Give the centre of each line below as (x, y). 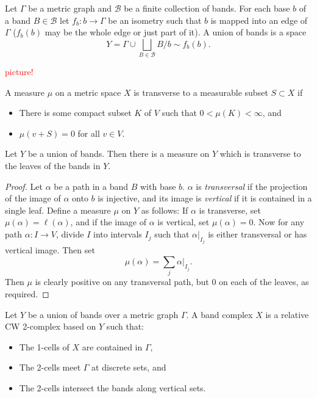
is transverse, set (230, 210)
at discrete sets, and (129, 367)
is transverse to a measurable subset (201, 92)
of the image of (33, 198)
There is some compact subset (75, 113)
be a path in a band (91, 186)
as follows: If (165, 210)
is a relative (287, 314)
